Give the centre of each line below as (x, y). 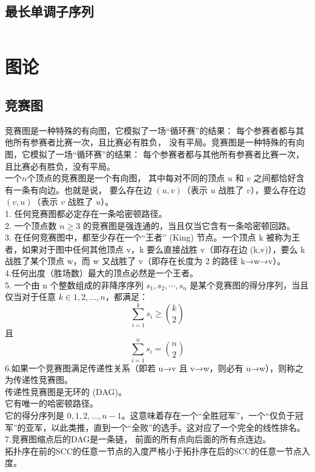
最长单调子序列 (49, 11)
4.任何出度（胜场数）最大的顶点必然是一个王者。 (101, 272)
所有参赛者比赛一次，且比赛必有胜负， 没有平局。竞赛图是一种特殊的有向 (159, 142)
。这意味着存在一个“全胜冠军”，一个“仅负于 (208, 415)
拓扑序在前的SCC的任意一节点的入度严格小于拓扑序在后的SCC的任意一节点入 (157, 450)
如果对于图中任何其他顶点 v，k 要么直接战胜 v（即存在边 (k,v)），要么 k (163, 249)
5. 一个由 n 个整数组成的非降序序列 (74, 284)
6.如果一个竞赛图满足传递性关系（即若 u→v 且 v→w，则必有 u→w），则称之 (154, 367)
